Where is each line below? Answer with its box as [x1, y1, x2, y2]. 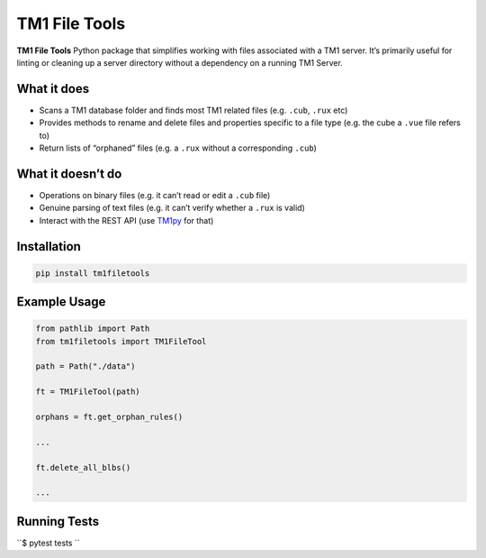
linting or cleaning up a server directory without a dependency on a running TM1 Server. [16, 57, 344, 68]
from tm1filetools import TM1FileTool [35, 336, 207, 346]
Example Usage [16, 294, 106, 310]
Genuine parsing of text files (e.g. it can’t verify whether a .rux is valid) [39, 203, 305, 214]
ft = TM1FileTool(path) [35, 387, 141, 397]
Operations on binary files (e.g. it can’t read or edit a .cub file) [39, 189, 271, 200]
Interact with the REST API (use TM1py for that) [39, 215, 214, 225]
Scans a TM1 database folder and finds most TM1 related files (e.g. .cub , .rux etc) [39, 105, 348, 115]
